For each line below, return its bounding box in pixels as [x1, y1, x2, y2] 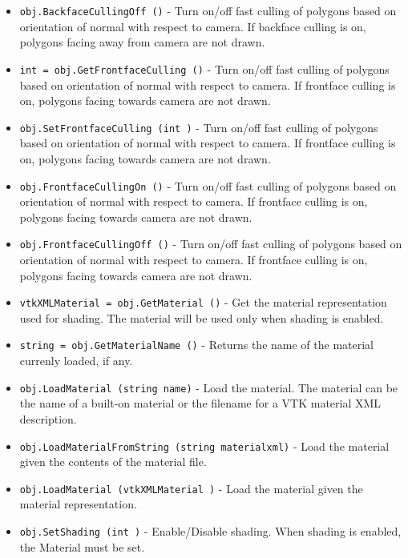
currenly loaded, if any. [19, 352, 133, 369]
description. [19, 410, 77, 427]
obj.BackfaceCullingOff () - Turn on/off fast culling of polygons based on [19, 2, 397, 18]
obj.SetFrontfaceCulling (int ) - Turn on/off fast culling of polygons [19, 118, 378, 135]
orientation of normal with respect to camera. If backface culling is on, [19, 18, 366, 34]
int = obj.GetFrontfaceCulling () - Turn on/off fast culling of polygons [19, 60, 390, 77]
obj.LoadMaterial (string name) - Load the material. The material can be [19, 379, 398, 395]
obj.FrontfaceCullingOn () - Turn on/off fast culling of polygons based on [19, 177, 397, 194]
